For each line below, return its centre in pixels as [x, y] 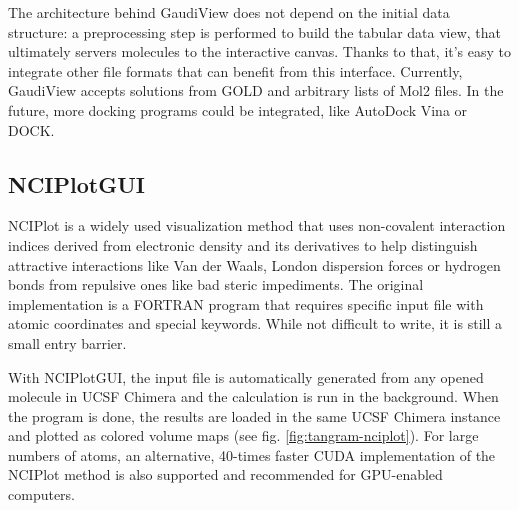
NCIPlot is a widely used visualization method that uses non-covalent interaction [257, 225]
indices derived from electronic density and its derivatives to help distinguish [243, 244]
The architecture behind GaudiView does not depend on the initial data [229, 12]
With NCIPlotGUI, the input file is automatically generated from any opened [246, 376]
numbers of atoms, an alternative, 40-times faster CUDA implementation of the [252, 454]
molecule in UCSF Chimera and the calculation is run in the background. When [253, 396]
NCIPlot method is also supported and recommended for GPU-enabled [225, 474]
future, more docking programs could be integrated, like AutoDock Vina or [238, 109]
